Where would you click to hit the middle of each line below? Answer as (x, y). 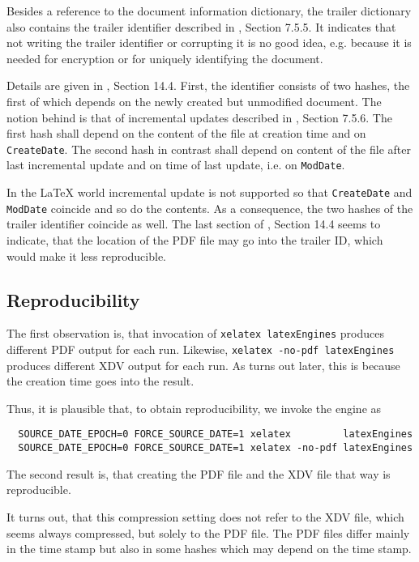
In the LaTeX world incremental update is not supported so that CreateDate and (209, 192)
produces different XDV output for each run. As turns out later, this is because (203, 365)
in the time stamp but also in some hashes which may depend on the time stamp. (209, 549)
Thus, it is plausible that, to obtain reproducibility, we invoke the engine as (194, 408)
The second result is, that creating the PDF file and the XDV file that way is (199, 473)
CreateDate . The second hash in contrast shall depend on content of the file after (209, 149)
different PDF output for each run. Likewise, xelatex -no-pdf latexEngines (201, 349)
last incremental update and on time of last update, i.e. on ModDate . (176, 165)
